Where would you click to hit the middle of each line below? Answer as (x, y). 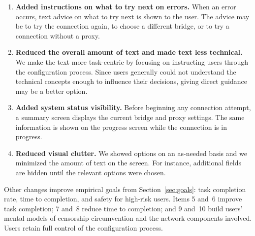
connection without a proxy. (58, 35)
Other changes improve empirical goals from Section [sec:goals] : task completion (125, 189)
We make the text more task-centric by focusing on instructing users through (132, 61)
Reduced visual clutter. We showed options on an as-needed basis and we (131, 153)
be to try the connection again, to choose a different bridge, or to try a (122, 26)
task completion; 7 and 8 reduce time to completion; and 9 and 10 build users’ (123, 208)
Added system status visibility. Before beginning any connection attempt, (133, 107)
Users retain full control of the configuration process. (83, 227)
